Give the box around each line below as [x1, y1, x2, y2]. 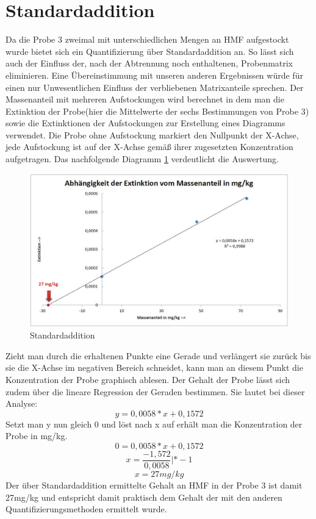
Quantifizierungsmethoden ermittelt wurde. [5, 503, 167, 515]
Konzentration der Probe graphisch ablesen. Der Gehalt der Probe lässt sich [5, 373, 290, 385]
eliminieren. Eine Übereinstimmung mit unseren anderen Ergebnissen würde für [5, 68, 303, 81]
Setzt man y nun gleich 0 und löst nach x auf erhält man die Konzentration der [5, 417, 303, 430]
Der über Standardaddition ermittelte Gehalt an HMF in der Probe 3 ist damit [5, 478, 303, 491]
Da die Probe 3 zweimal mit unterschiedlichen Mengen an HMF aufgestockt [5, 33, 289, 46]
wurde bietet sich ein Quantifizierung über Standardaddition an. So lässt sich [5, 45, 294, 57]
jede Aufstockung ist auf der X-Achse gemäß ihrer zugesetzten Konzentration [5, 140, 293, 153]
